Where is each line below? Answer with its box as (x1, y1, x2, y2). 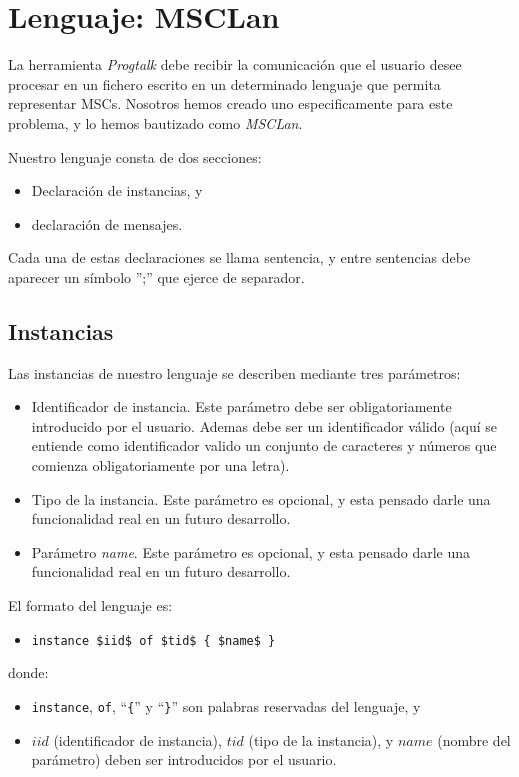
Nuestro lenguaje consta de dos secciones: (8, 146, 262, 167)
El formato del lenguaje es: (8, 595, 173, 616)
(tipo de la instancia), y (248, 729, 394, 750)
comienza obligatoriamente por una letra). (31, 455, 290, 476)
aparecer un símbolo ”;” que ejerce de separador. (8, 266, 305, 287)
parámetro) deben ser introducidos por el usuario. (31, 749, 337, 770)
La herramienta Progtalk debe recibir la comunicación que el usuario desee (8, 54, 462, 75)
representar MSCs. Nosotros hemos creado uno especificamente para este (8, 93, 453, 114)
